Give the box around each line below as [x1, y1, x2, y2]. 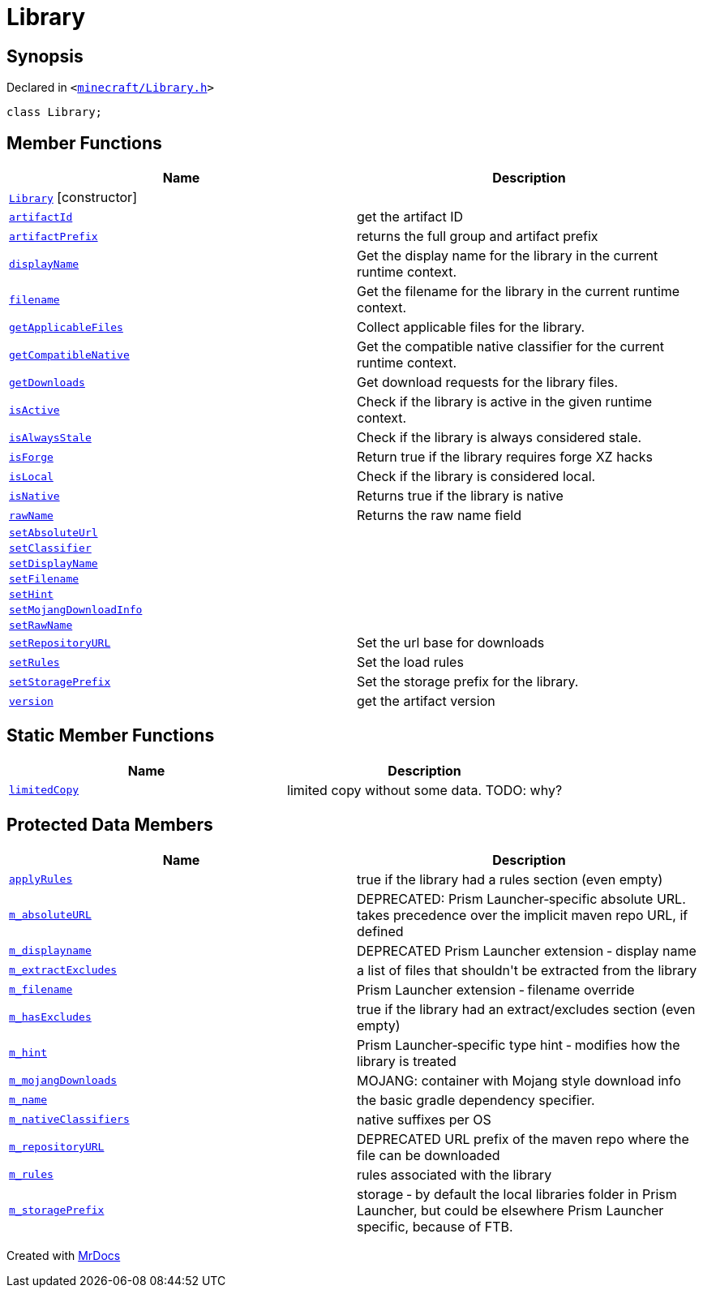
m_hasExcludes [9, 1011, 92, 1024]
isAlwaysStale [9, 431, 92, 444]
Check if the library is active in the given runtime [357, 393, 652, 411]
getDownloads [9, 376, 85, 389]
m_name [9, 1094, 47, 1107]
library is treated [357, 1052, 457, 1069]
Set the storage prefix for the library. [357, 673, 579, 690]
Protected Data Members [6, 815, 213, 836]
